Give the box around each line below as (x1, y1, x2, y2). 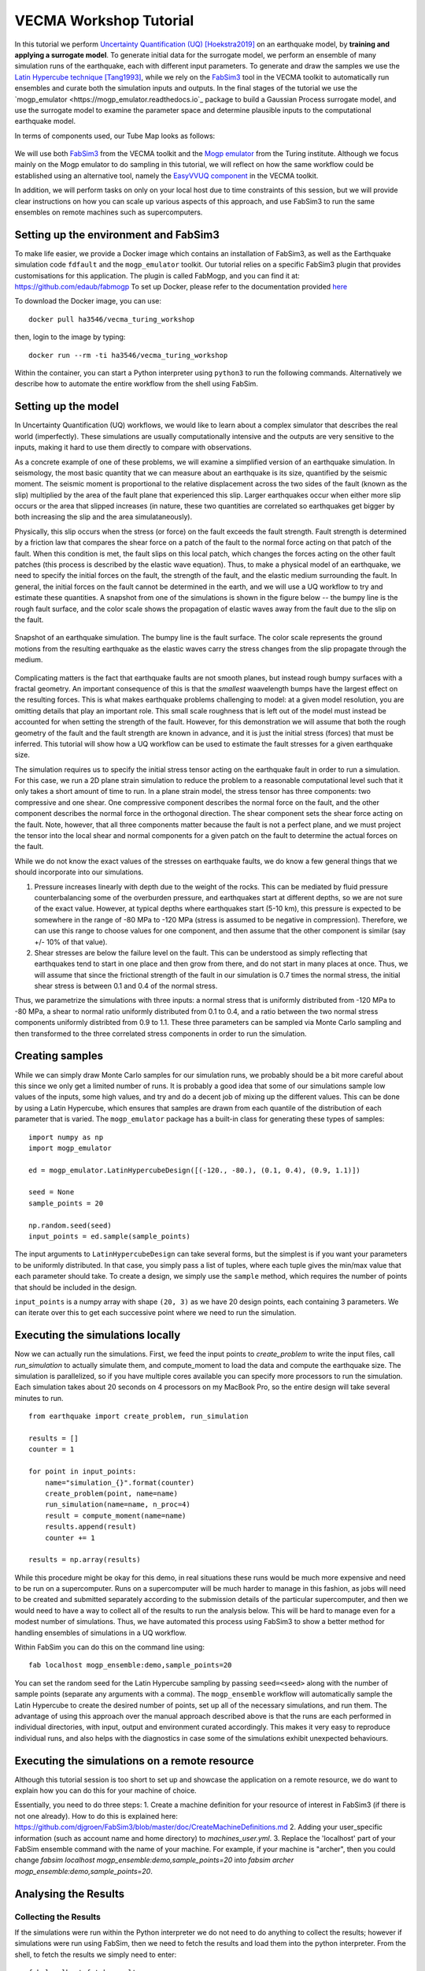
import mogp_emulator (28, 1143, 112, 1153)
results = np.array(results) (28, 1556, 141, 1564)
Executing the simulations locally (14, 1328, 181, 1342)
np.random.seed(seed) (28, 1220, 112, 1230)
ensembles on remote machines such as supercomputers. (14, 207, 203, 217)
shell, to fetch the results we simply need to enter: (14, 1950, 177, 1959)
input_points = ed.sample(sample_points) (28, 1232, 190, 1241)
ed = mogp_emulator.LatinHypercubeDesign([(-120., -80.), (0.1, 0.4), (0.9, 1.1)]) (28, 1165, 361, 1175)
